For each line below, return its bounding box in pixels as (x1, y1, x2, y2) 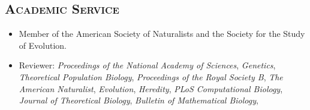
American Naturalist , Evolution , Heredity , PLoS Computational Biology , (19, 82, 283, 95)
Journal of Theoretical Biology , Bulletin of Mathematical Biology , (19, 94, 258, 106)
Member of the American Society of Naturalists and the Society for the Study (19, 27, 305, 40)
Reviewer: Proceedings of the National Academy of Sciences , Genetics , (19, 59, 276, 71)
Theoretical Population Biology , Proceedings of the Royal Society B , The (19, 70, 283, 83)
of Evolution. (19, 39, 67, 51)
